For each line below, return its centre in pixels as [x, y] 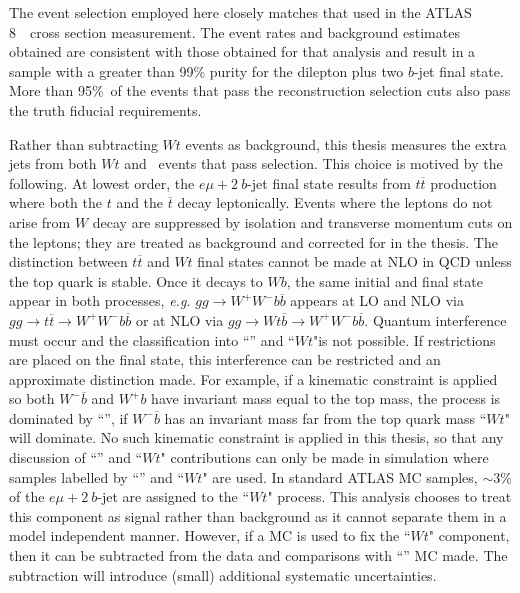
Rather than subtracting [83, 143]
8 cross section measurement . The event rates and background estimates [234, 31]
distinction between [68, 261]
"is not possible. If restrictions [404, 339]
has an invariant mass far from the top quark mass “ [325, 417]
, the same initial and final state [384, 280]
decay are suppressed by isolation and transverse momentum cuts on [302, 221]
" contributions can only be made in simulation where [324, 457]
